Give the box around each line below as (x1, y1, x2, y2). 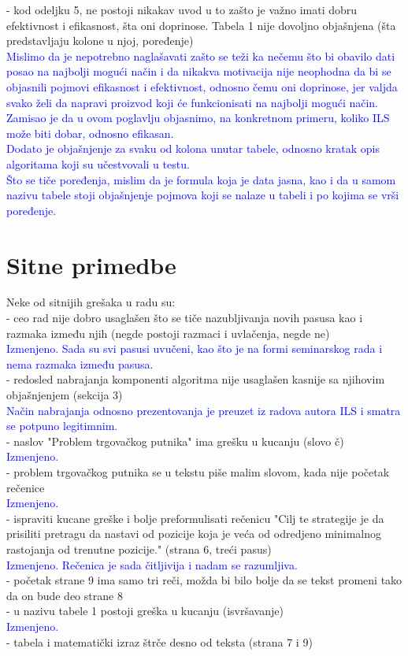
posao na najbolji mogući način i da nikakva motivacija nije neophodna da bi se (6, 63, 391, 80)
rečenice (6, 479, 45, 495)
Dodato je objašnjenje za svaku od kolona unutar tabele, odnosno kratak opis (6, 140, 380, 157)
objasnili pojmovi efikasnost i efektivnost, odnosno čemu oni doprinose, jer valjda (6, 78, 398, 95)
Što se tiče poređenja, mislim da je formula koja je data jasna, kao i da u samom (6, 171, 396, 187)
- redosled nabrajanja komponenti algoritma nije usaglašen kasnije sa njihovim (6, 371, 385, 387)
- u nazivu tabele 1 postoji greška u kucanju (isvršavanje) (6, 602, 284, 619)
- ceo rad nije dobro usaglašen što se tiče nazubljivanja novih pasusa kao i (6, 309, 363, 326)
